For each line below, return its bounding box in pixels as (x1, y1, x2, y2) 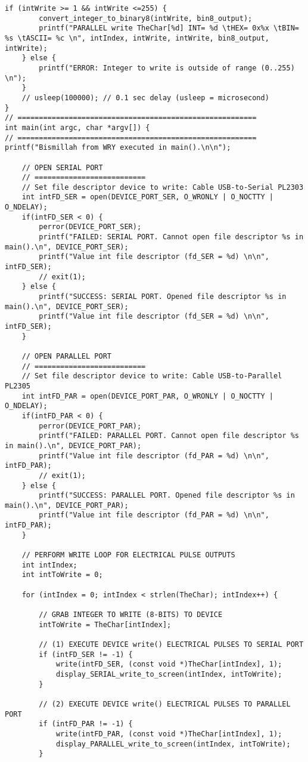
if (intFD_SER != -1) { (39, 650, 133, 659)
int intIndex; (21, 560, 77, 569)
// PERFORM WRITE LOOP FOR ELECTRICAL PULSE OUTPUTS (21, 551, 235, 560)
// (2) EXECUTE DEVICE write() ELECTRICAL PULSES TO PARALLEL (39, 699, 291, 708)
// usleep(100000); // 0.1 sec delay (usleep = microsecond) (21, 93, 269, 102)
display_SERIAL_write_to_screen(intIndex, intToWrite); (55, 670, 282, 678)
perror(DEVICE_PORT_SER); (39, 223, 142, 232)
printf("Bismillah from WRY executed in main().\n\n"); (5, 143, 231, 152)
